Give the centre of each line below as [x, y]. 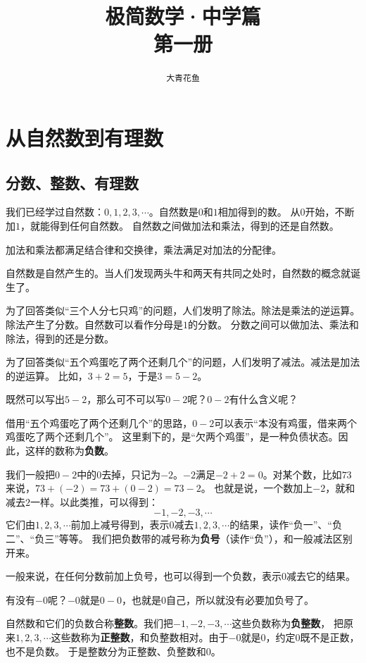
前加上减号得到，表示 [120, 525]
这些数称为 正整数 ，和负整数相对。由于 [140, 637]
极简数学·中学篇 [183, 16]
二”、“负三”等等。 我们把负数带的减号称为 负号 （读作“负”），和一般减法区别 [179, 539]
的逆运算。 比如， [47, 375]
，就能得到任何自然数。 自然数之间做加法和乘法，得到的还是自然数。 [180, 225]
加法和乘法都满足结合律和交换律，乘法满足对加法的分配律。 [144, 249]
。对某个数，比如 [302, 474]
